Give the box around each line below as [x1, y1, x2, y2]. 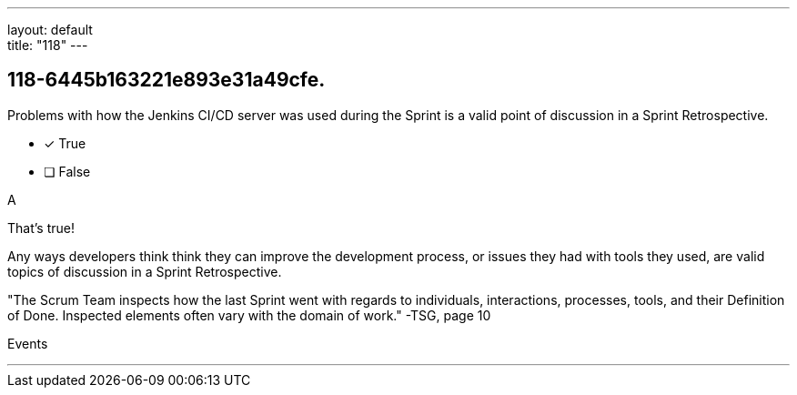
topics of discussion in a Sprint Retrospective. [7, 263, 282, 279]
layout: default [7, 22, 93, 37]
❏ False [44, 163, 91, 179]
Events [7, 335, 48, 351]
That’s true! [7, 219, 75, 236]
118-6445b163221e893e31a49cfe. [7, 68, 326, 92]
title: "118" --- [7, 37, 88, 53]
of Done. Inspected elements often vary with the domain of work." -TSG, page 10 [7, 307, 491, 323]
